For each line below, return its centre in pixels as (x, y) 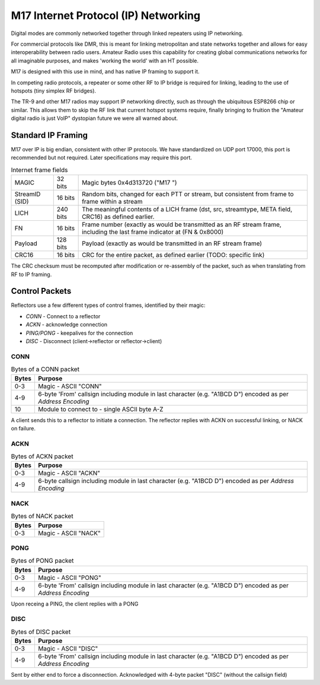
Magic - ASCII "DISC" (68, 649)
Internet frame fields (39, 170)
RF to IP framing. (31, 274)
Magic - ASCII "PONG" (69, 578)
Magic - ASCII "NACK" (69, 533)
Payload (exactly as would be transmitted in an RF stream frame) (172, 243)
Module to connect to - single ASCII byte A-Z (100, 409)
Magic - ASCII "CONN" (70, 386)
